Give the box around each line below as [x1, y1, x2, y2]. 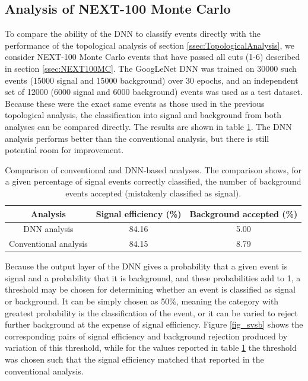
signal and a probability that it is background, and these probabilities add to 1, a [5, 271, 301, 284]
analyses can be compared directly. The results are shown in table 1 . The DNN [5, 120, 292, 132]
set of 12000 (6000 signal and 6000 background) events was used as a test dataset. [5, 85, 303, 98]
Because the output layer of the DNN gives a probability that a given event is [5, 260, 288, 272]
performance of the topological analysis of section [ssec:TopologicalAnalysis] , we [5, 39, 294, 51]
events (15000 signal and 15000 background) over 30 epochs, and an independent [5, 74, 299, 86]
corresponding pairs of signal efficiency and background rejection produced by [5, 329, 288, 342]
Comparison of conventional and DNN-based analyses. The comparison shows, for [5, 163, 302, 176]
